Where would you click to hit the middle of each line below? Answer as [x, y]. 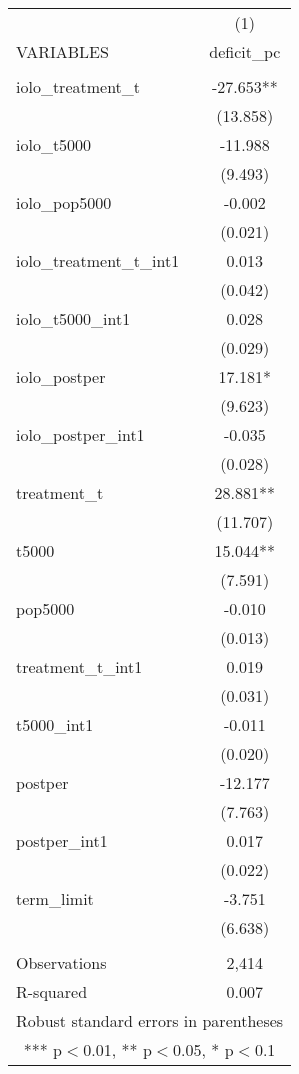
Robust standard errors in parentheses [150, 1020]
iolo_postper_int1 [80, 434]
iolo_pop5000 [64, 202]
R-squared [52, 991]
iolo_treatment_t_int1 [98, 260]
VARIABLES [62, 51]
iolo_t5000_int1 [73, 318]
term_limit [55, 898]
